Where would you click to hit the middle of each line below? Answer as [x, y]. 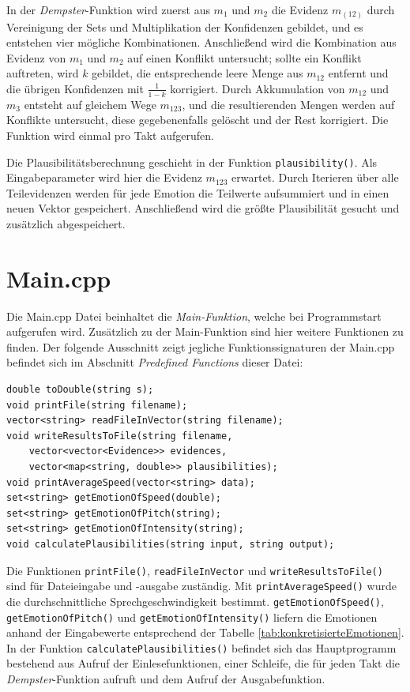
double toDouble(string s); [80, 390]
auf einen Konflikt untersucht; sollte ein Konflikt [244, 57]
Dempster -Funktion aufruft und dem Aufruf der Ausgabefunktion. [166, 679]
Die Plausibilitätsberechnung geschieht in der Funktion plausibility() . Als [192, 162]
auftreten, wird [43, 73]
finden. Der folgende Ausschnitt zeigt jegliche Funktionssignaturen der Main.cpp [201, 346]
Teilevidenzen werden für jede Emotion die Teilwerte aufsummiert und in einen [198, 192]
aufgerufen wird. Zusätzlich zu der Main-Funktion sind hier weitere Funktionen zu [205, 331]
